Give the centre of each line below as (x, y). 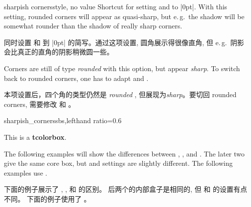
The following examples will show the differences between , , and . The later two (124, 153)
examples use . (26, 172)
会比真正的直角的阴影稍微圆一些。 (59, 52)
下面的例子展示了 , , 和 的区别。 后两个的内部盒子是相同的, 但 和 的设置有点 (125, 189)
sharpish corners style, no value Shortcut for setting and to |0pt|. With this (116, 6)
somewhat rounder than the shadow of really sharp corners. (93, 26)
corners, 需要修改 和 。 (40, 104)
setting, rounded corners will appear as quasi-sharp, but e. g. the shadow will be (124, 16)
